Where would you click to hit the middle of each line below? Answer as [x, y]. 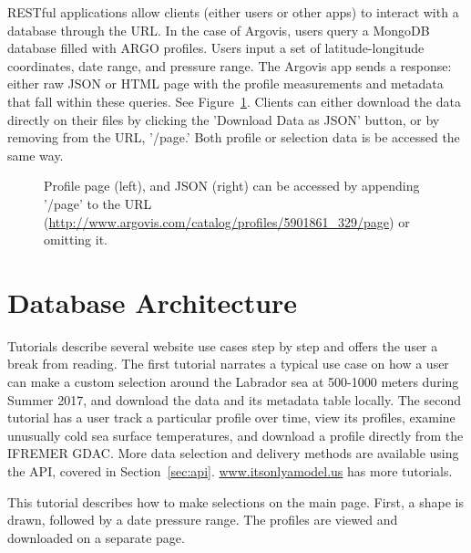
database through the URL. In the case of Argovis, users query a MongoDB [219, 30]
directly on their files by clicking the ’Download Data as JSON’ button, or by [224, 119]
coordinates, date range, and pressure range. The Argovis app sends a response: [230, 65]
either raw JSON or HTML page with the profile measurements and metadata [225, 83]
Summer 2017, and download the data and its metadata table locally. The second [234, 399]
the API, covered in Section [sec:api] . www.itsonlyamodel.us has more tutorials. [230, 471]
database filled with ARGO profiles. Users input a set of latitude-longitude [216, 48]
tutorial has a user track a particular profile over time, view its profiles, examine [231, 417]
